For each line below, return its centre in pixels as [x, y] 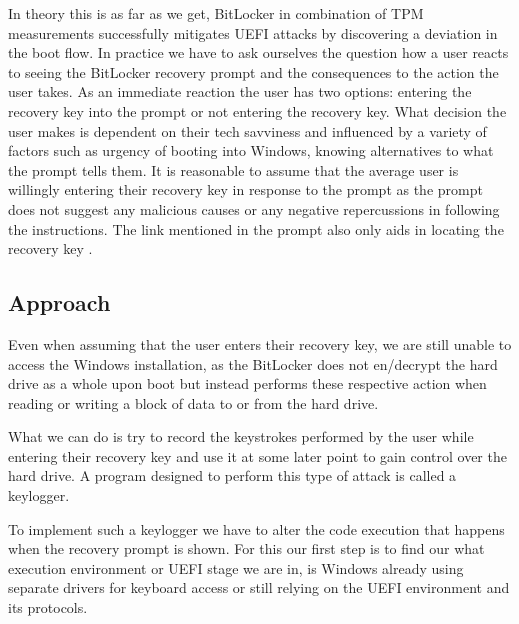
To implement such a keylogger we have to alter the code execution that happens [256, 528]
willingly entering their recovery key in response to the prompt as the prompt [245, 189]
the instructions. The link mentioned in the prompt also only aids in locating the [256, 228]
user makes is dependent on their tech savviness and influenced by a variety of [247, 130]
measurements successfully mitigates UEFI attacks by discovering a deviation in [253, 32]
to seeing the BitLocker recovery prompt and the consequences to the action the [253, 71]
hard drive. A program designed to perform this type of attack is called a [232, 475]
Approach [59, 302]
